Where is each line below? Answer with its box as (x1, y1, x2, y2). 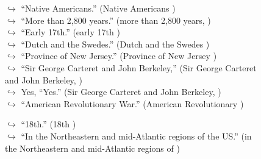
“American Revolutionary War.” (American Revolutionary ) (21, 97, 244, 110)
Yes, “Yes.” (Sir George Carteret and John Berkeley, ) (21, 85, 221, 98)
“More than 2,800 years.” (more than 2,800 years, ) (21, 13, 211, 26)
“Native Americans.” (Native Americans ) (21, 2, 176, 14)
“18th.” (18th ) (21, 118, 76, 130)
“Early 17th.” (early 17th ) (21, 26, 120, 38)
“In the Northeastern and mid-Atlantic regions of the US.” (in (21, 129, 252, 142)
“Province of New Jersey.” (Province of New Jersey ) (21, 49, 217, 62)
